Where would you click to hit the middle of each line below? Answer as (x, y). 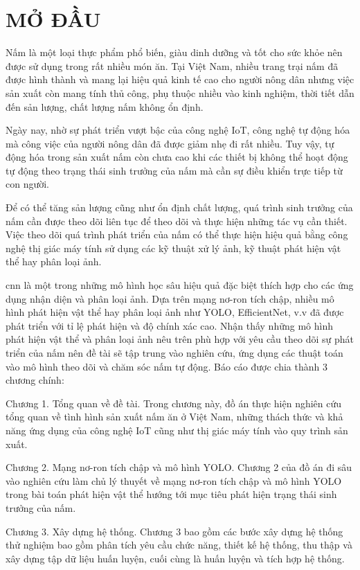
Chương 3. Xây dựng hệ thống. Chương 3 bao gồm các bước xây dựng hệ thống (174, 531)
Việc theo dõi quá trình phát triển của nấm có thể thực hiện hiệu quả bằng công (177, 234)
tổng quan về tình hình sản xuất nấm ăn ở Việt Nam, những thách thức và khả (174, 417)
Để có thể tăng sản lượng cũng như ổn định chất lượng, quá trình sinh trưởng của (179, 207)
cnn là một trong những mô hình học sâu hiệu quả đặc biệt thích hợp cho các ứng (180, 285)
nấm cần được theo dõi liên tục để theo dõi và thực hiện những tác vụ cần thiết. (177, 221)
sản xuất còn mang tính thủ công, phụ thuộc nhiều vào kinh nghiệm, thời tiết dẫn (180, 92)
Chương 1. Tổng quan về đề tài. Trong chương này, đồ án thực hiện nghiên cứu (174, 403)
